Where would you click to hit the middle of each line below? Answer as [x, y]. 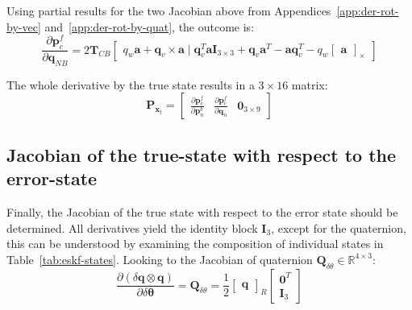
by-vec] [24, 26]
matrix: [310, 84]
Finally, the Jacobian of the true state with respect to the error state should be [202, 212]
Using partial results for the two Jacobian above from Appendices [169, 10]
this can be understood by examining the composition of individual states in [195, 244]
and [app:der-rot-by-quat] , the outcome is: [150, 26]
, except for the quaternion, [339, 227]
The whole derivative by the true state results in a [131, 84]
